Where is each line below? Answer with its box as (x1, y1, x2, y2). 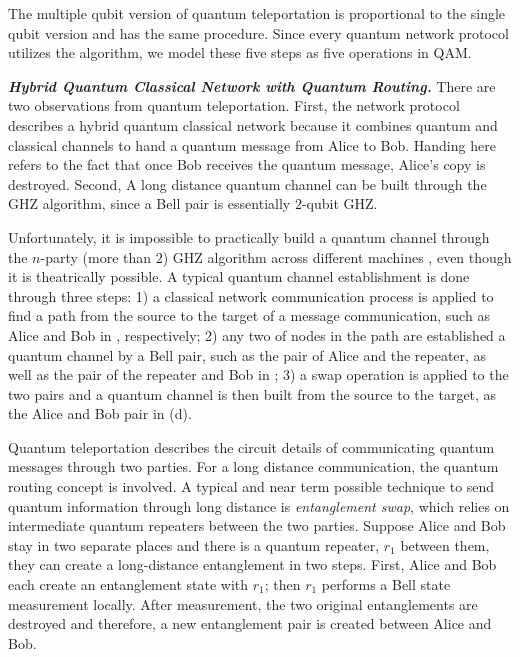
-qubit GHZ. (301, 193, 378, 214)
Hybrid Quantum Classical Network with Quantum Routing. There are (8, 75, 496, 96)
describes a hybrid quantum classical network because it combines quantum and (8, 114, 498, 135)
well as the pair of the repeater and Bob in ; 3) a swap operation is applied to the (8, 364, 509, 385)
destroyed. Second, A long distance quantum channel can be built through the (8, 173, 487, 194)
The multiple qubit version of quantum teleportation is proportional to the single (8, 3, 506, 23)
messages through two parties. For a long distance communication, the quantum (8, 456, 499, 477)
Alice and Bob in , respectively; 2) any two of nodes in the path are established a (8, 324, 506, 345)
